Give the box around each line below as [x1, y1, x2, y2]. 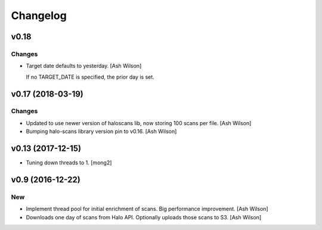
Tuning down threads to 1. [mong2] [26, 159, 112, 166]
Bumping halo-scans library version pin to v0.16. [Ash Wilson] [26, 128, 177, 135]
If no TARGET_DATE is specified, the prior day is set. [26, 73, 154, 80]
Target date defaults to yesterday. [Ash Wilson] [26, 63, 142, 70]
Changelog [11, 9, 67, 22]
